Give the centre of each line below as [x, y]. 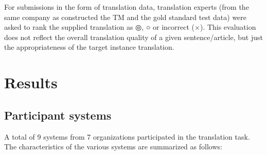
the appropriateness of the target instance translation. [89, 47]
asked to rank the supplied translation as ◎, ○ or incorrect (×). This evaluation [130, 27]
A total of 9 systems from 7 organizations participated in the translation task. [127, 136]
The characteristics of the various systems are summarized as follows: [113, 147]
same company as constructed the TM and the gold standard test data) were [126, 17]
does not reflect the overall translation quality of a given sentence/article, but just [133, 37]
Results [31, 82]
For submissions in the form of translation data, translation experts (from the [127, 7]
